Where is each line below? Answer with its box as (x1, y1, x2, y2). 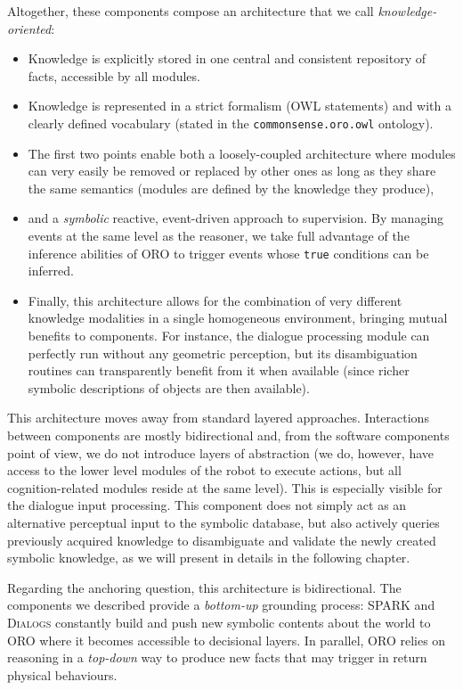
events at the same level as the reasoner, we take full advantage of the (28, 226, 410, 244)
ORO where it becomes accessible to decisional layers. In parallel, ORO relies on (7, 630, 446, 649)
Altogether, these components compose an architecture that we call (7, 2, 374, 20)
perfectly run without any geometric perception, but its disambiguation (28, 343, 418, 362)
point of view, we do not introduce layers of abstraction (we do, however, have (7, 443, 435, 462)
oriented (7, 19, 52, 37)
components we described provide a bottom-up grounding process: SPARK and (7, 596, 435, 614)
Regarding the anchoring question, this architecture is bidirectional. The (7, 578, 402, 596)
